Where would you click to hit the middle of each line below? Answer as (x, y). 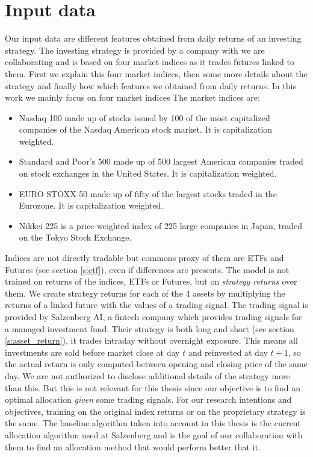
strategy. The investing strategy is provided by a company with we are (135, 50)
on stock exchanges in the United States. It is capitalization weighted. (148, 173)
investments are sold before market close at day (92, 352)
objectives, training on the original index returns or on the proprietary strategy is (155, 411)
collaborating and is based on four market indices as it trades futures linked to (150, 62)
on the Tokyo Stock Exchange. (75, 237)
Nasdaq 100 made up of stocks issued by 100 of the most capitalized (144, 117)
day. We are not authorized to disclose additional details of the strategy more (147, 375)
